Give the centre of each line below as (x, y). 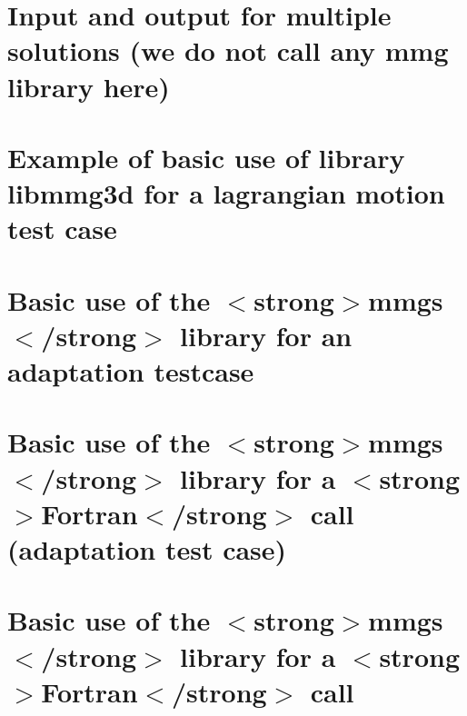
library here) (89, 86)
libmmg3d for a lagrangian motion (226, 193)
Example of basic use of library (206, 157)
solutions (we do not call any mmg (228, 50)
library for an (266, 335)
